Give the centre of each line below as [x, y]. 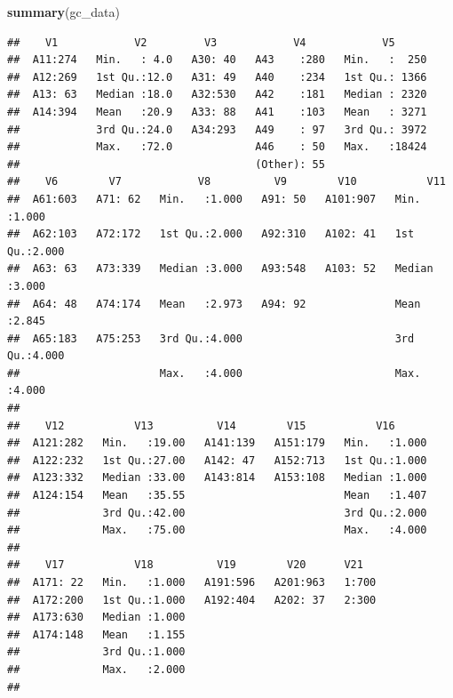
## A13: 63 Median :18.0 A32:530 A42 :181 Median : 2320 [217, 95]
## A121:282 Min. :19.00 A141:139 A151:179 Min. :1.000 [217, 443]
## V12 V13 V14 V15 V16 [201, 425]
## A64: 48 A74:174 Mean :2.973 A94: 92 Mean [214, 304]
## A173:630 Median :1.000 [96, 618]
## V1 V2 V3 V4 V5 [201, 42]
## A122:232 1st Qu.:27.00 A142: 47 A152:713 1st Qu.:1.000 [217, 460]
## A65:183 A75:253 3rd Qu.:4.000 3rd [211, 338]
